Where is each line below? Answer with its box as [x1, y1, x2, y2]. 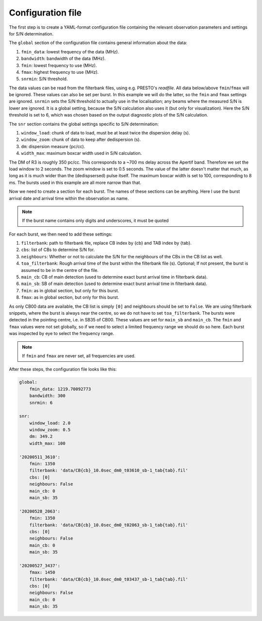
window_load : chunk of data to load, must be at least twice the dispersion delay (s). [21, 130, 190, 136]
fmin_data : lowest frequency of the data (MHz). [21, 49, 119, 54]
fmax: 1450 [29, 570, 55, 575]
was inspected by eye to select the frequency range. [9, 331, 114, 336]
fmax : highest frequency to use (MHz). [21, 69, 99, 75]
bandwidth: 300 [29, 393, 65, 399]
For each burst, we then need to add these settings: [9, 231, 113, 237]
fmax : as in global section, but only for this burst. [21, 294, 119, 301]
